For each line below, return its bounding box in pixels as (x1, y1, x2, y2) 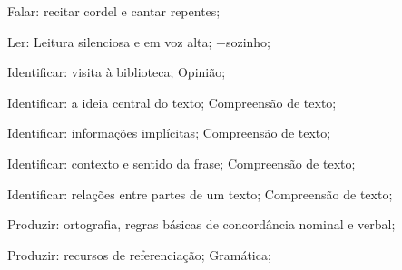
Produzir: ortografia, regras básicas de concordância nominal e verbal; (7, 215, 396, 234)
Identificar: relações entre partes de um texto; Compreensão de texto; (7, 184, 393, 203)
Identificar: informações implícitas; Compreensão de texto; (7, 123, 331, 142)
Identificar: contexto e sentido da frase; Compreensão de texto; (7, 153, 356, 172)
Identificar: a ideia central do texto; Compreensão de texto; (7, 92, 337, 111)
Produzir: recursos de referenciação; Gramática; (7, 245, 271, 264)
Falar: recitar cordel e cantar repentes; (7, 2, 221, 20)
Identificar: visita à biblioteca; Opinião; (7, 63, 226, 82)
